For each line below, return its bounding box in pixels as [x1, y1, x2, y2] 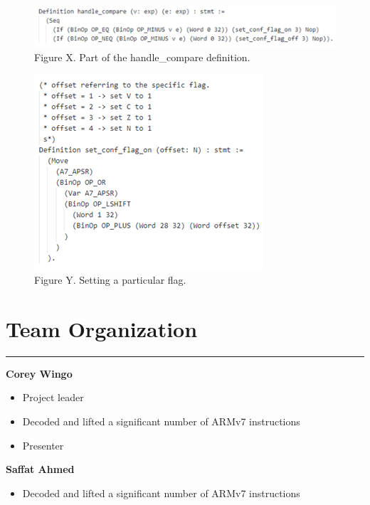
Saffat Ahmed [6, 462, 75, 477]
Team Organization [6, 314, 198, 343]
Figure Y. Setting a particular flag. [34, 272, 186, 287]
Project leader [22, 390, 84, 405]
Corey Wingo [6, 366, 73, 381]
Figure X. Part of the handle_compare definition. [34, 49, 250, 64]
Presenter [22, 437, 64, 452]
